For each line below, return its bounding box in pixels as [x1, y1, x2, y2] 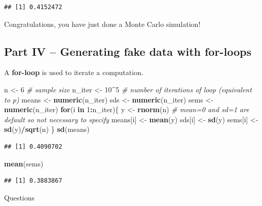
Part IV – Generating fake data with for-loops [4, 43, 251, 59]
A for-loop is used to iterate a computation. [4, 67, 143, 78]
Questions [4, 192, 35, 202]
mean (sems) [4, 158, 44, 168]
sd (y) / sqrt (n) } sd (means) [4, 124, 90, 134]
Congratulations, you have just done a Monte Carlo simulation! [4, 18, 201, 29]
